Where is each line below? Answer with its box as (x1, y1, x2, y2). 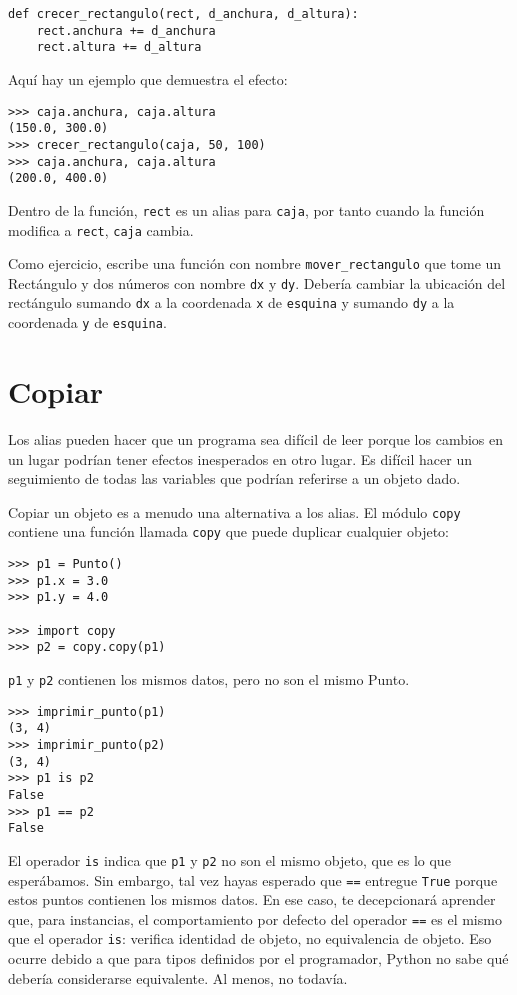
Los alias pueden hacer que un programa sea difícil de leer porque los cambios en (8, 428, 504, 449)
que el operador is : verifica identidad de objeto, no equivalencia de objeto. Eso (8, 928, 492, 949)
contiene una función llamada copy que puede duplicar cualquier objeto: (8, 521, 450, 542)
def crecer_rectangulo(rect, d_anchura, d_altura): (8, 7, 359, 21)
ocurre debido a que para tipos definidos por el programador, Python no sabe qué (8, 948, 509, 969)
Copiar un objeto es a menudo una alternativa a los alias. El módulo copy (8, 501, 461, 522)
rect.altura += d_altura (36, 40, 202, 55)
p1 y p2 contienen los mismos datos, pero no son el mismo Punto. (8, 668, 410, 689)
